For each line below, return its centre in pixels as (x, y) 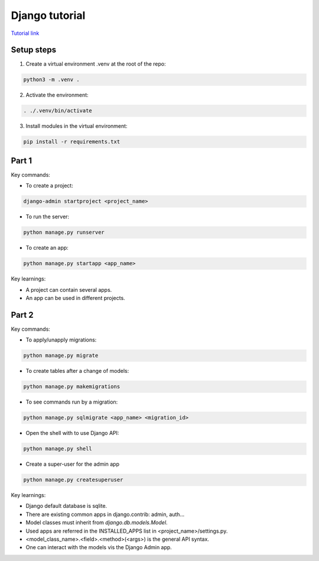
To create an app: (47, 248)
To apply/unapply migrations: (61, 340)
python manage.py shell (58, 449)
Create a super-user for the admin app (72, 464)
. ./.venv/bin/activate (58, 111)
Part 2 (22, 315)
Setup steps (33, 50)
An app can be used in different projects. (75, 298)
